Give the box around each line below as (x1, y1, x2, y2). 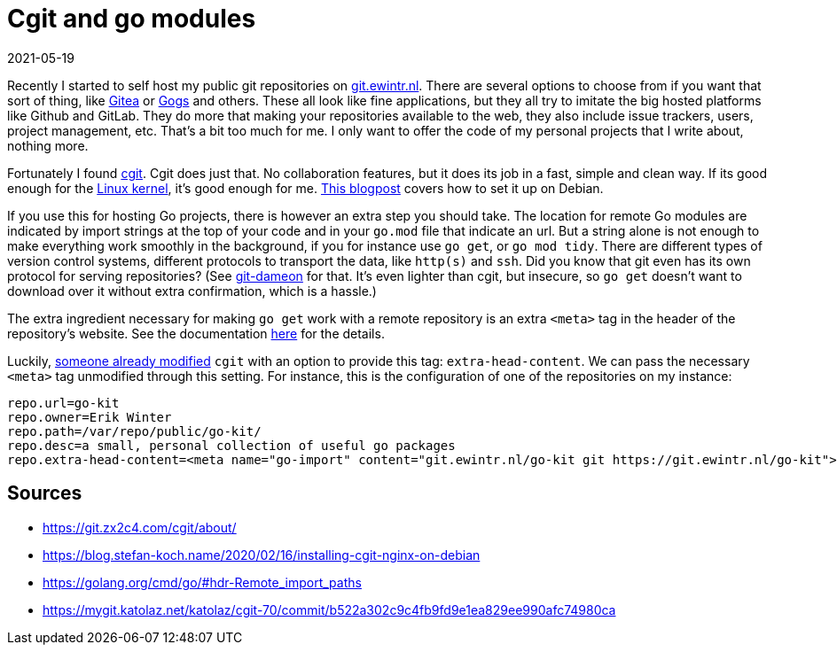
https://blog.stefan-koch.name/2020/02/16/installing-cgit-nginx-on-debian (43, 547, 481, 563)
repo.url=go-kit (7, 395, 120, 410)
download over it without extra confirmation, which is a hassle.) (7, 283, 377, 299)
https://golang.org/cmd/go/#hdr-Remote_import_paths (43, 574, 362, 590)
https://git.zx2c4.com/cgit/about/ (43, 519, 237, 535)
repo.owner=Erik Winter (7, 409, 172, 424)
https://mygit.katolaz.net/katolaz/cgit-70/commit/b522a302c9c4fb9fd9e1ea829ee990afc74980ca (43, 602, 616, 617)
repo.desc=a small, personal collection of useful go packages (7, 438, 456, 453)
